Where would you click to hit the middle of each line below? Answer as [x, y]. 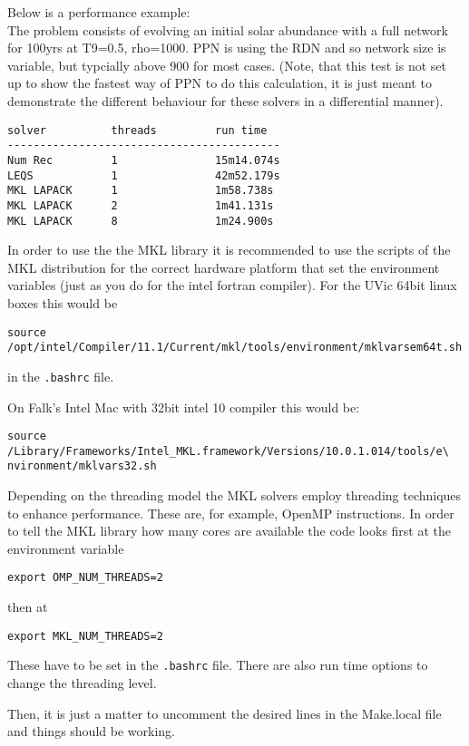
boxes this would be [63, 302]
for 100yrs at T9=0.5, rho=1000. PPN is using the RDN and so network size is [227, 48]
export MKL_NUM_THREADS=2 [85, 636]
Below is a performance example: [99, 12]
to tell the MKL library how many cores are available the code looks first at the [230, 531]
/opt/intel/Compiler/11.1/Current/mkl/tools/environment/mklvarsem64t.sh [235, 348]
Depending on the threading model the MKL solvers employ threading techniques [234, 495]
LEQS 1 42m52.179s [144, 175]
